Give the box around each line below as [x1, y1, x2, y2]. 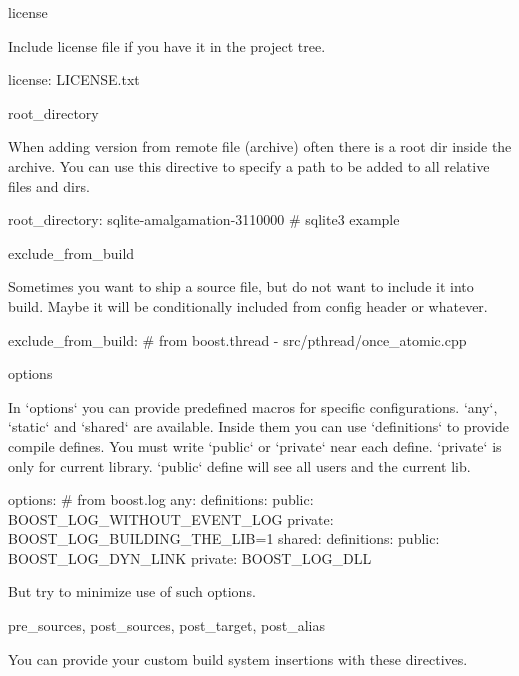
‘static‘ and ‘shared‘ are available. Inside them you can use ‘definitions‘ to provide [8, 416, 510, 437]
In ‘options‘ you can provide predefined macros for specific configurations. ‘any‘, [8, 396, 498, 417]
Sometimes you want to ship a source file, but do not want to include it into [8, 276, 474, 297]
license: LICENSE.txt [8, 69, 140, 90]
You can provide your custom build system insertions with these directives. [8, 648, 468, 669]
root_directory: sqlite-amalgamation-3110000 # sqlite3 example [8, 209, 400, 230]
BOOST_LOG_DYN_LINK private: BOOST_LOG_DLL [8, 547, 372, 568]
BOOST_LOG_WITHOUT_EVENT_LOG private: [8, 508, 334, 529]
